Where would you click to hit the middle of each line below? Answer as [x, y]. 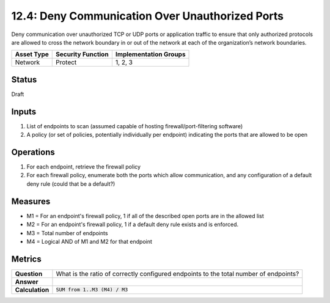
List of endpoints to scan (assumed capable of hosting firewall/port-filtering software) [135, 126]
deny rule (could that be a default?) [71, 184]
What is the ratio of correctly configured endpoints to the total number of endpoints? [178, 274]
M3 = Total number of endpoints [67, 233]
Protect [66, 62]
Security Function [82, 54]
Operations [33, 152]
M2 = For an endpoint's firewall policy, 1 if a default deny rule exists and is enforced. [133, 225]
